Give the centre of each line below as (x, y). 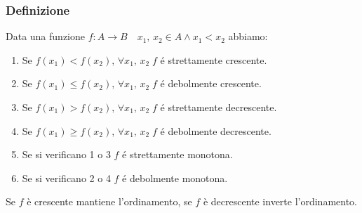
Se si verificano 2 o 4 (66, 177)
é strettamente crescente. (214, 59)
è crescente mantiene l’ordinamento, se (109, 201)
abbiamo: (248, 36)
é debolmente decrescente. (216, 130)
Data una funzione (45, 36)
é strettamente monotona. (177, 154)
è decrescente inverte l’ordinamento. (280, 201)
